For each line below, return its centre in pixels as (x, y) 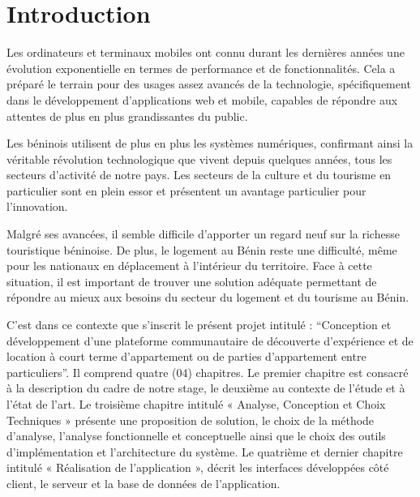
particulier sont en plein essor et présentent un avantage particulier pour (186, 190)
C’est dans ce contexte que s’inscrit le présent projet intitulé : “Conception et (199, 325)
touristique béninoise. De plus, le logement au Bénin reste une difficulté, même (202, 249)
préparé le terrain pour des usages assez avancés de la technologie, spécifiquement (209, 84)
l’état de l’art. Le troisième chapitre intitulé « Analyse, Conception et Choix (196, 404)
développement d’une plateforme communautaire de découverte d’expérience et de (210, 340)
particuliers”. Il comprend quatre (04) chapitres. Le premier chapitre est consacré (208, 372)
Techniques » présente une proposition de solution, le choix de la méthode (191, 420)
